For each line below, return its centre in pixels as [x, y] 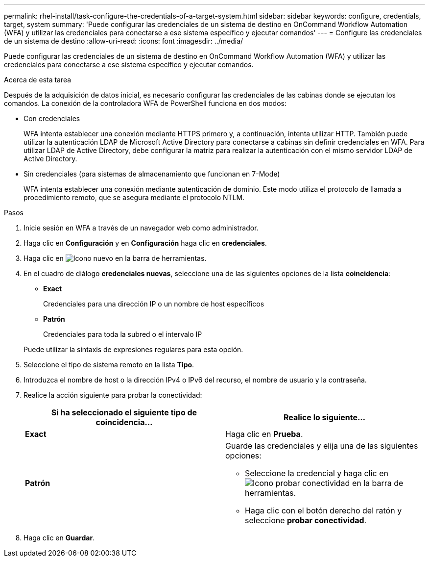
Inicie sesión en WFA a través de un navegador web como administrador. [141, 228]
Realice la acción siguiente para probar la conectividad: [113, 395]
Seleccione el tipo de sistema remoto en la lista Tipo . [109, 365]
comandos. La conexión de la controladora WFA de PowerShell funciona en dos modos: [145, 103]
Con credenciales [52, 118]
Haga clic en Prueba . [264, 434]
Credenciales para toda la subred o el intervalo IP [123, 334]
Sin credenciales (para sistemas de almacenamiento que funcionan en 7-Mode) [152, 174]
